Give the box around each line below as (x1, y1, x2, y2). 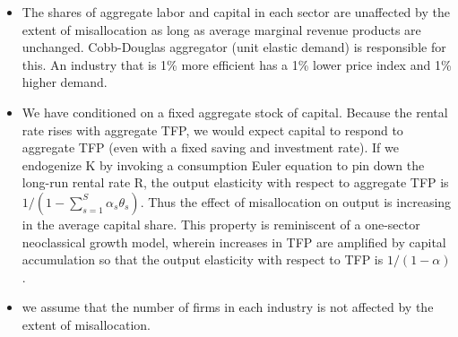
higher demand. (22, 73, 108, 91)
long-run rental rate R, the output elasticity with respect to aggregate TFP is (22, 173, 449, 192)
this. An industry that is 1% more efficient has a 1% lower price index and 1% (22, 55, 452, 73)
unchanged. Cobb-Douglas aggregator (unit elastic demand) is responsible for (22, 38, 446, 56)
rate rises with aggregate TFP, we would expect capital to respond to (22, 120, 403, 139)
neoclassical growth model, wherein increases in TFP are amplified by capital (22, 232, 446, 251)
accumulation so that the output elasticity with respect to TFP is (22, 250, 384, 269)
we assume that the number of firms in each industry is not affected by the (22, 298, 434, 316)
